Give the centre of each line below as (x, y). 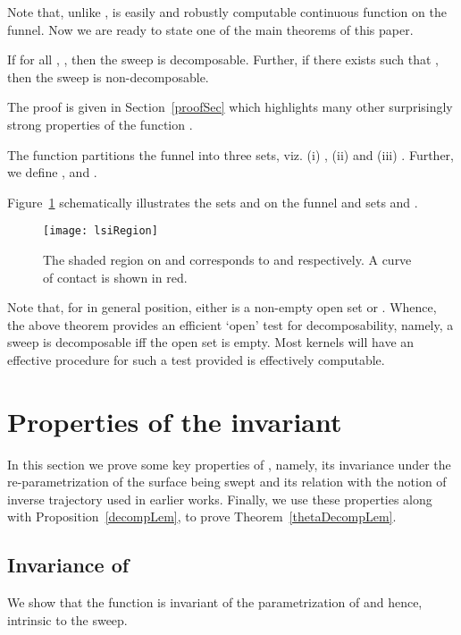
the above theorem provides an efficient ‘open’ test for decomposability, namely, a (230, 324)
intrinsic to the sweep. (67, 619)
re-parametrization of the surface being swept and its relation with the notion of (227, 482)
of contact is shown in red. (115, 277)
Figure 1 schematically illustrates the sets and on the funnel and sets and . (213, 202)
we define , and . (52, 172)
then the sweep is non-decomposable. (108, 76)
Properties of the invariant (175, 421)
